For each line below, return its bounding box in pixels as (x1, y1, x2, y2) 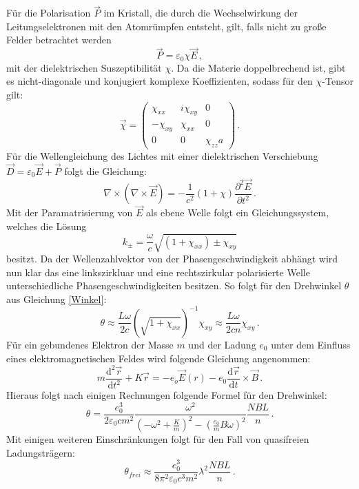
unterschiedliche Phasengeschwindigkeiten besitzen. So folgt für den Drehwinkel (6, 278, 342, 293)
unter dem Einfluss (271, 337, 351, 351)
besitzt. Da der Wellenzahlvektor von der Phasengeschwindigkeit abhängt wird (6, 251, 338, 266)
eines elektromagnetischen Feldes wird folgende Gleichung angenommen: (6, 351, 311, 365)
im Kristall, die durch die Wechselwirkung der (103, 6, 298, 20)
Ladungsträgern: (6, 445, 75, 459)
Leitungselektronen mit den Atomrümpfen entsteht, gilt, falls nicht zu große (6, 19, 327, 33)
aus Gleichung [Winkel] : (6, 291, 107, 306)
